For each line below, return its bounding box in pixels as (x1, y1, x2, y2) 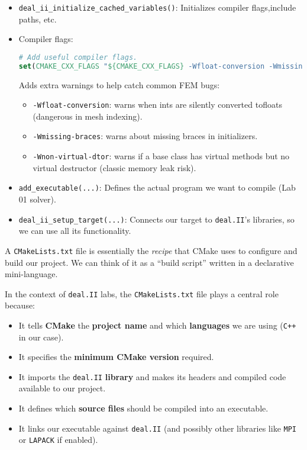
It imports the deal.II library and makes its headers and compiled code (18, 370, 286, 382)
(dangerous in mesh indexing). (33, 110, 143, 122)
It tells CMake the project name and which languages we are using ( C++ (18, 319, 296, 331)
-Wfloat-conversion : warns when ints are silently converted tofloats (33, 98, 282, 111)
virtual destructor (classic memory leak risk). (33, 161, 196, 173)
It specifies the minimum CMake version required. (18, 351, 214, 363)
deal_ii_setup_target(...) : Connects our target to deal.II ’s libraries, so (18, 213, 295, 225)
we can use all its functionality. (18, 224, 131, 237)
